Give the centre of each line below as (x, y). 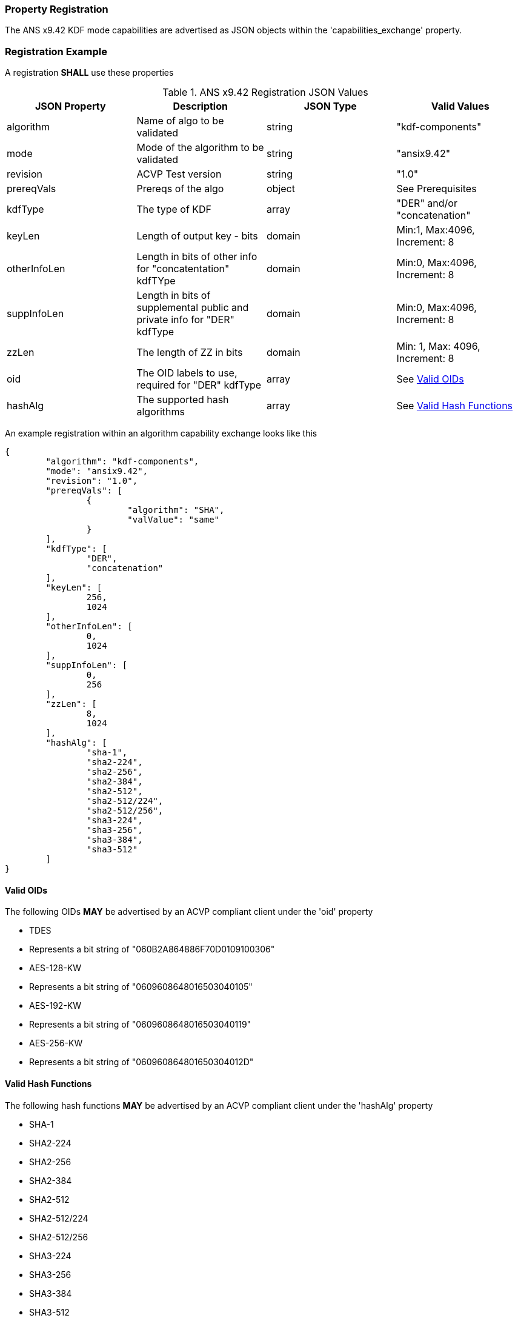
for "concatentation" (183, 269)
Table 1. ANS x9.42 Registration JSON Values (265, 92)
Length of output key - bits (197, 236)
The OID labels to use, (187, 373)
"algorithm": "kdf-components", (122, 462)
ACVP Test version (179, 174)
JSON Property (70, 106)
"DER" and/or (427, 203)
